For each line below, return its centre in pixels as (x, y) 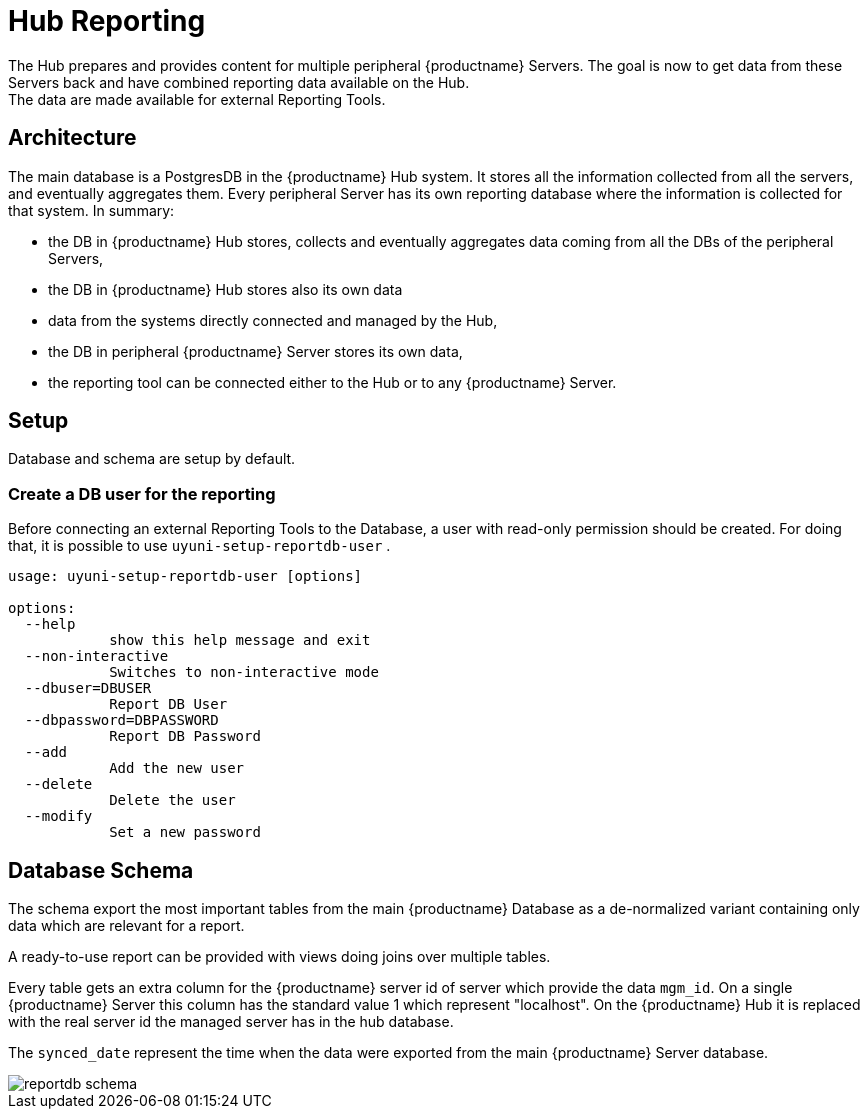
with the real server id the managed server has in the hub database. (231, 1022)
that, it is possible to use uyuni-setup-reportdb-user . (199, 546)
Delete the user (172, 800)
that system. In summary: (91, 210)
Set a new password (185, 832)
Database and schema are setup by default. (152, 459)
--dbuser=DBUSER (88, 688)
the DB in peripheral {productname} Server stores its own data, (255, 351)
